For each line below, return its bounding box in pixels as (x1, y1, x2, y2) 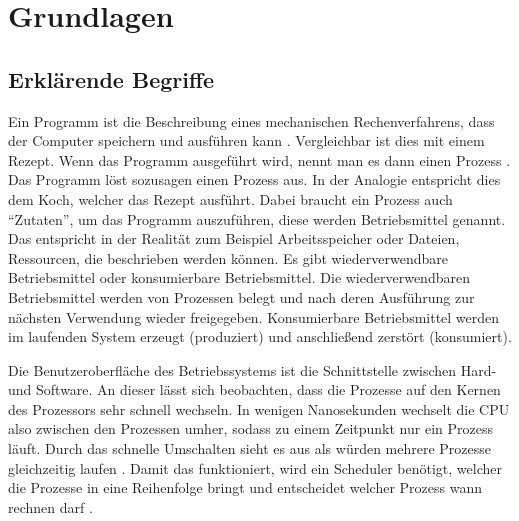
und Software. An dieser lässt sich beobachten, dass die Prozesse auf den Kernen (8, 379, 501, 400)
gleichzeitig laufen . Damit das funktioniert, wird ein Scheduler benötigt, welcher (8, 457, 502, 478)
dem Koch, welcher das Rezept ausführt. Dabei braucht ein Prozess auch (8, 188, 453, 209)
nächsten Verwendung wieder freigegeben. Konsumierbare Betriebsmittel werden (8, 306, 500, 327)
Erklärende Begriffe (8, 63, 215, 94)
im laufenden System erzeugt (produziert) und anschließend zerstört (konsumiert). (8, 326, 512, 347)
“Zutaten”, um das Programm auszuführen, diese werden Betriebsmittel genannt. (8, 208, 506, 229)
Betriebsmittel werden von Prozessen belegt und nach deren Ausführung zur (8, 286, 475, 307)
